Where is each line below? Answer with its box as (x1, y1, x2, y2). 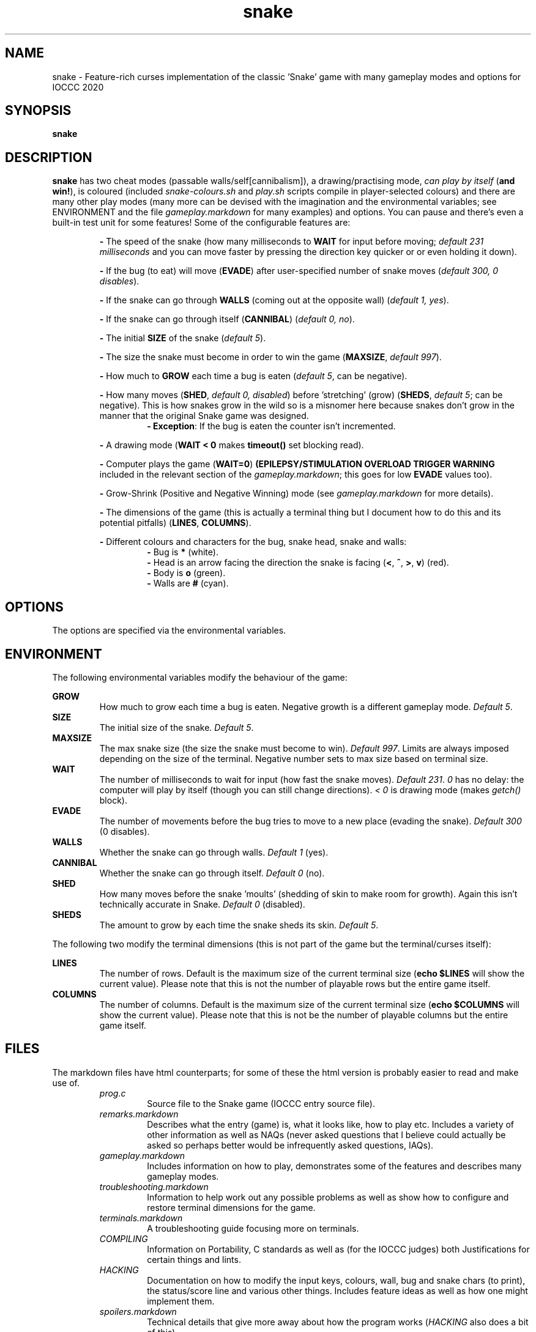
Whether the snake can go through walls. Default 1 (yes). (99, 846, 329, 857)
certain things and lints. (147, 1254, 241, 1265)
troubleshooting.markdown (99, 1181, 209, 1192)
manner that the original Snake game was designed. (99, 410, 309, 421)
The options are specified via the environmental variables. (52, 625, 286, 636)
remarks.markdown (99, 1108, 179, 1119)
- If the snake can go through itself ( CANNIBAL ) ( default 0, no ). (99, 314, 355, 325)
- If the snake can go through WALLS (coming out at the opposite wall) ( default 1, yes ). (99, 295, 449, 306)
